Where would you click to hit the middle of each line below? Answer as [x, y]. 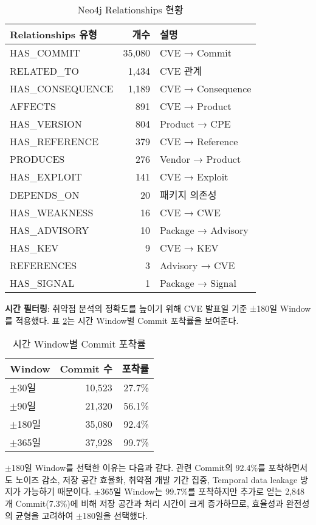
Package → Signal [198, 283]
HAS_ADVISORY [50, 230]
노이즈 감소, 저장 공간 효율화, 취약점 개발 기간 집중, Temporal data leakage [156, 479]
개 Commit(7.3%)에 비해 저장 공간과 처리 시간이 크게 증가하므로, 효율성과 [144, 503]
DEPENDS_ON [45, 194]
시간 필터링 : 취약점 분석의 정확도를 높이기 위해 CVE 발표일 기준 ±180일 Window [158, 308]
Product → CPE [195, 124]
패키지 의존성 [188, 195]
